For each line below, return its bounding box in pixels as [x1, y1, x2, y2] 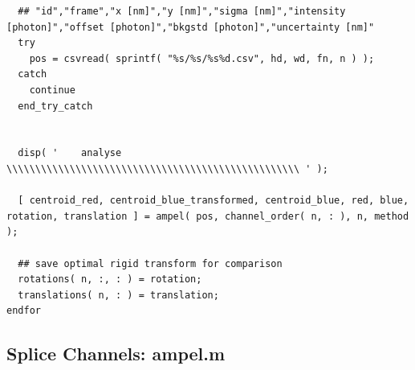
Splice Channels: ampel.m [6, 341, 226, 366]
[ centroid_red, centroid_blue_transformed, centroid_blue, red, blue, [18, 195, 409, 207]
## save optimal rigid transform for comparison [18, 257, 283, 269]
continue [29, 84, 75, 96]
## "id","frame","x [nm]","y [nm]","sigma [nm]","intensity [18, 6, 346, 17]
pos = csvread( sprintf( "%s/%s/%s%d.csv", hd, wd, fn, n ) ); [29, 52, 375, 64]
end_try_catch [18, 100, 93, 112]
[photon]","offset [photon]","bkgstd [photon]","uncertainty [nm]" [6, 21, 375, 33]
